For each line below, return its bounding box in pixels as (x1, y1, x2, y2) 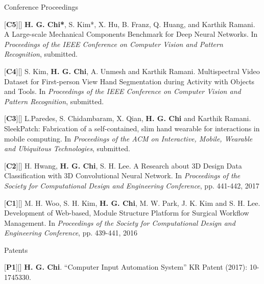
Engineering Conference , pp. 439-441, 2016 (4, 227, 138, 238)
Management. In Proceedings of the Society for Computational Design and (4, 217, 235, 228)
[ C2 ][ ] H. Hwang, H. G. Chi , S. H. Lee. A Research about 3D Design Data (4, 160, 242, 171)
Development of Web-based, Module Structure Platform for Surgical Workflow (4, 207, 249, 218)
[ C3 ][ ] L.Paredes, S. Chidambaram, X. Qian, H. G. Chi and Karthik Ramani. (4, 113, 251, 124)
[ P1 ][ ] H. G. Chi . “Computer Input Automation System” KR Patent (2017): (4, 262, 248, 272)
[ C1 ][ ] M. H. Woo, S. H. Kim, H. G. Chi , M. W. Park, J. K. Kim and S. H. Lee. (4, 197, 260, 208)
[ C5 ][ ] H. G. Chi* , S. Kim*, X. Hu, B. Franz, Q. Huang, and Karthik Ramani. (4, 18, 255, 29)
